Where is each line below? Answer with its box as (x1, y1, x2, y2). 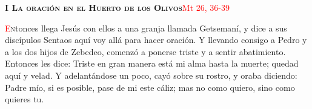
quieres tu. (5, 93, 44, 105)
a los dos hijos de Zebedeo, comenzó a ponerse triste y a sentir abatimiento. (5, 45, 286, 58)
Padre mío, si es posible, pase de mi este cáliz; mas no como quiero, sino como (5, 81, 295, 93)
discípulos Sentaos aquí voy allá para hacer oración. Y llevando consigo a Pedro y (5, 33, 307, 46)
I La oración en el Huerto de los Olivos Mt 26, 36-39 (5, 1, 230, 13)
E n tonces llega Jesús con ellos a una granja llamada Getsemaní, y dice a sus (5, 21, 287, 34)
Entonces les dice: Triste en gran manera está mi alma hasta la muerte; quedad (5, 57, 299, 70)
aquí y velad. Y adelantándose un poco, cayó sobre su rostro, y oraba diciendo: (5, 68, 297, 81)
